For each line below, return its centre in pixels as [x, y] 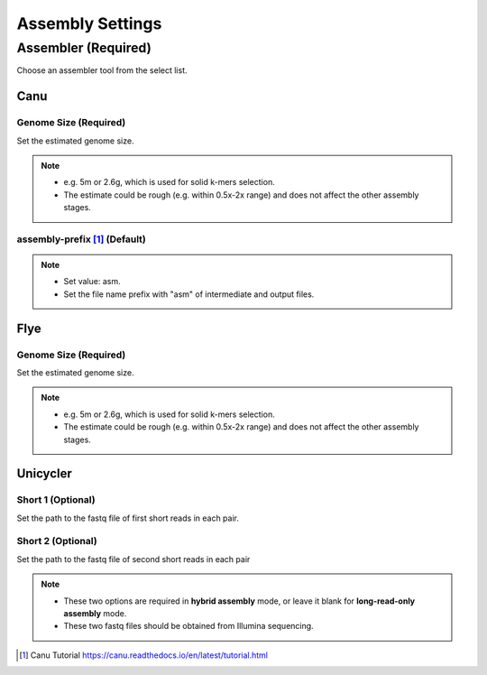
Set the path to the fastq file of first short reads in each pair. [128, 518]
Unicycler [44, 474]
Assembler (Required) [84, 48]
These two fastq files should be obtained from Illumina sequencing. [189, 626]
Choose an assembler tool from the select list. [102, 70]
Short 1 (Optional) [56, 500]
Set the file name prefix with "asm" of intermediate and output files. [189, 294]
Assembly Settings [89, 23]
